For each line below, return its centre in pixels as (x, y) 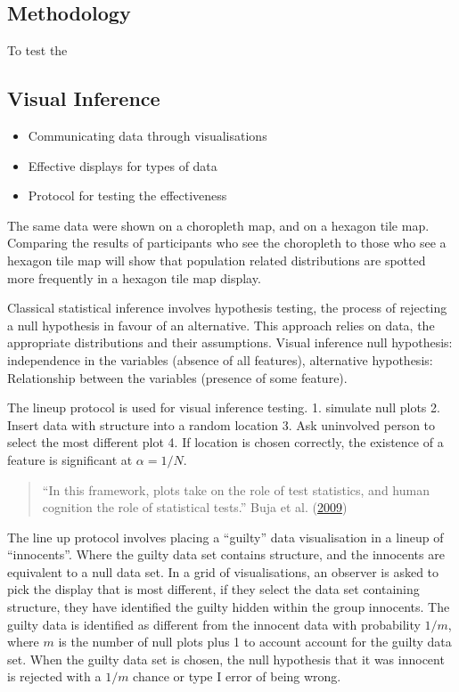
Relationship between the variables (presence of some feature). (177, 377)
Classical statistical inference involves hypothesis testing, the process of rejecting (227, 308)
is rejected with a (54, 676)
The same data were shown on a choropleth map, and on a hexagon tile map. (218, 225)
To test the (37, 50)
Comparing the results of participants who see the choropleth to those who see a (227, 243)
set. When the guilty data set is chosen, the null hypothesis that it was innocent (226, 659)
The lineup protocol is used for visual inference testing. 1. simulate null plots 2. (224, 407)
